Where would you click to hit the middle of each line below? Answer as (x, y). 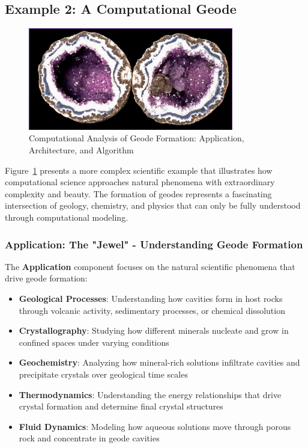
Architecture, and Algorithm (81, 150)
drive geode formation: (46, 278)
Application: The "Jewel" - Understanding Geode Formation (154, 244)
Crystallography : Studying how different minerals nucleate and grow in (154, 330)
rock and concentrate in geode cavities (89, 438)
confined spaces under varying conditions (94, 342)
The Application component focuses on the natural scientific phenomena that (150, 266)
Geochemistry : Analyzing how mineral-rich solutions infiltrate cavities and (159, 362)
